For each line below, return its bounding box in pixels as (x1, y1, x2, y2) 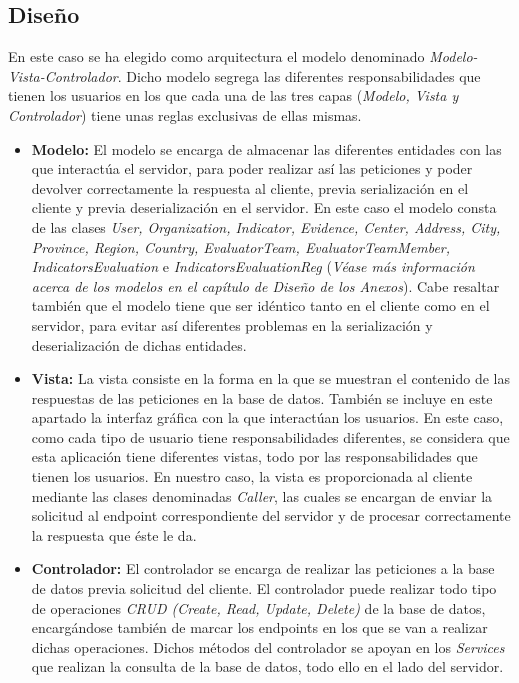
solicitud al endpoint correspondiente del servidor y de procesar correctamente (31, 505, 511, 526)
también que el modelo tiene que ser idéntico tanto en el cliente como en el (31, 295, 490, 316)
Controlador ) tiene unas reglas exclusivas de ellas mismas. (8, 104, 362, 125)
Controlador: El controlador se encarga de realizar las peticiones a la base (31, 558, 495, 579)
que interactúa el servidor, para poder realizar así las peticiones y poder (31, 158, 473, 179)
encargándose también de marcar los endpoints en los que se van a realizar (31, 617, 488, 638)
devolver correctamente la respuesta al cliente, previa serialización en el (31, 177, 469, 198)
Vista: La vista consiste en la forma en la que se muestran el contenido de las (31, 368, 510, 389)
